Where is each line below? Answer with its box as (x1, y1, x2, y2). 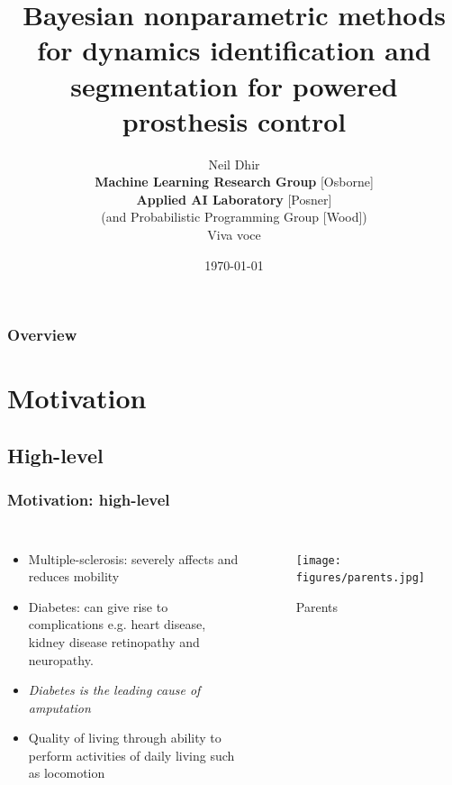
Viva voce (207, 225, 261, 244)
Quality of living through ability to (28, 728, 221, 747)
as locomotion (28, 763, 105, 782)
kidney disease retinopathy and (28, 632, 200, 651)
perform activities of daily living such (28, 745, 235, 764)
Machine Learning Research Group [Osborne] (95, 172, 374, 191)
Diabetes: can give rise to (28, 597, 168, 616)
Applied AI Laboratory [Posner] (136, 189, 332, 208)
